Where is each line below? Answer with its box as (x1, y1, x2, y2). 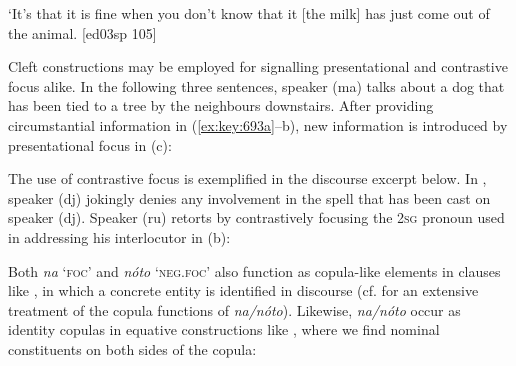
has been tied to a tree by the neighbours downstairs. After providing (8, 95, 434, 116)
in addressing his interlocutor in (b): (8, 226, 231, 247)
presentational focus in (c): (8, 134, 172, 155)
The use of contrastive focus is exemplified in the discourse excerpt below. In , (8, 168, 487, 189)
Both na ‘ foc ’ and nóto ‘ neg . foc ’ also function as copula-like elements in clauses (8, 260, 501, 281)
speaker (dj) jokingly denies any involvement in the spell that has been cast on (8, 187, 491, 208)
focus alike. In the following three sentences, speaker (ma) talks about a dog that (8, 75, 505, 96)
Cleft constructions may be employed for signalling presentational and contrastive (8, 56, 508, 77)
